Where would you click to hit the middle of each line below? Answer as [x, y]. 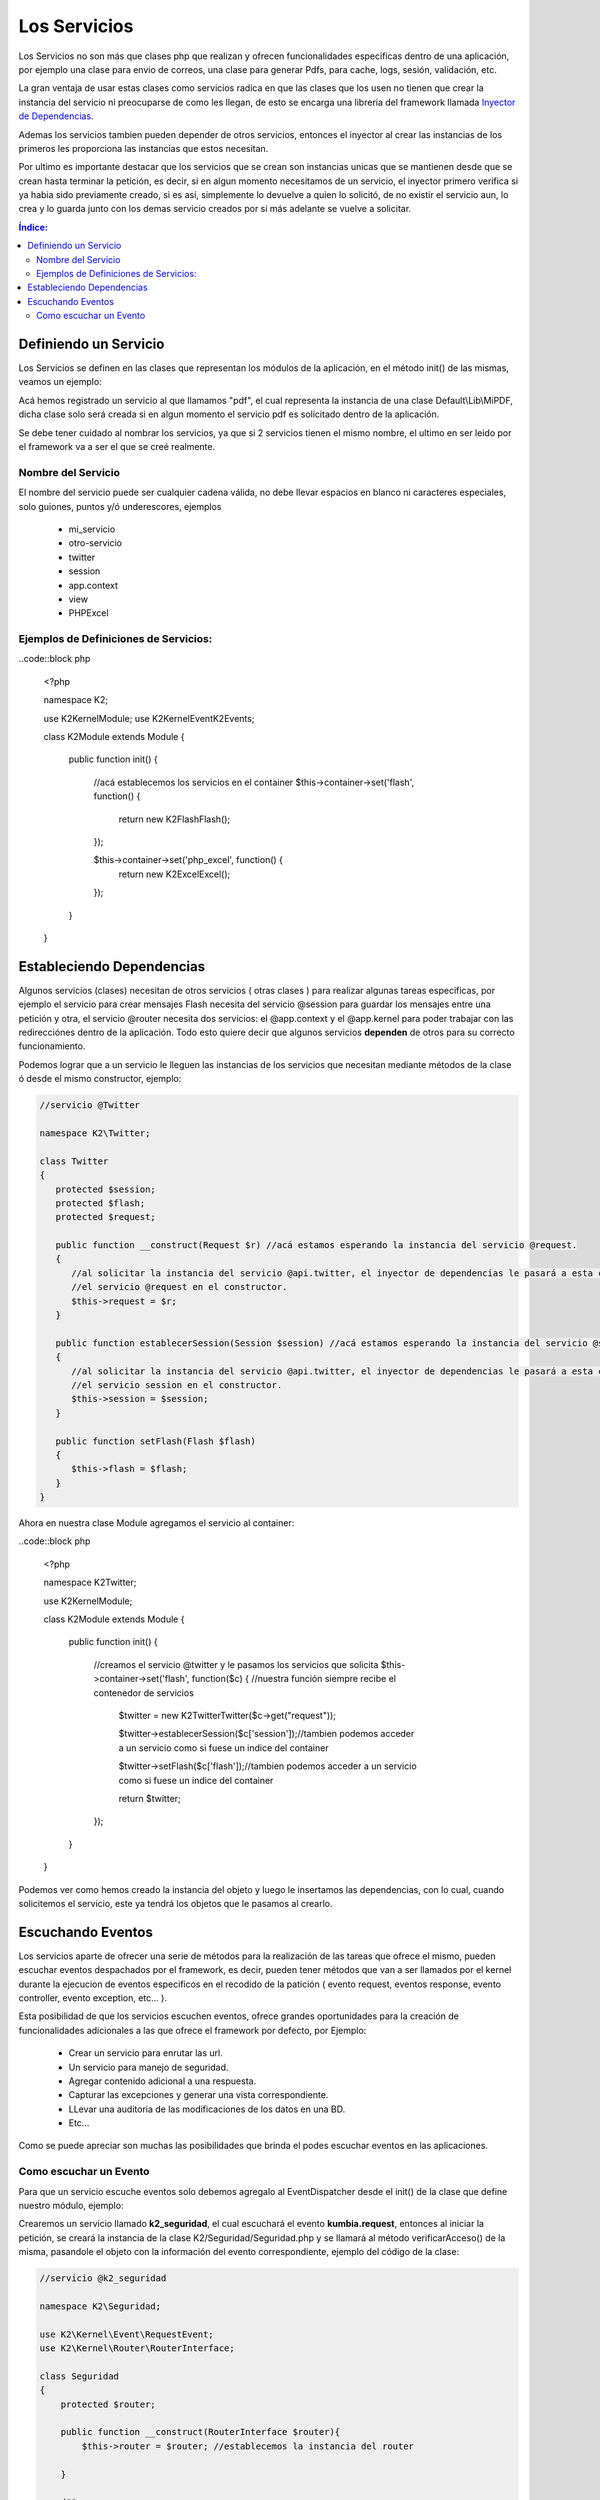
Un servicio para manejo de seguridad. [148, 2067]
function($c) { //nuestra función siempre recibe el [294, 1679]
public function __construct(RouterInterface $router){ [200, 2432]
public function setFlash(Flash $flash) [156, 1441]
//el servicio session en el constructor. [177, 1384]
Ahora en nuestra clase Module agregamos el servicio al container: [156, 1523]
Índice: [33, 227]
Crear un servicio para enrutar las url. [146, 2053]
